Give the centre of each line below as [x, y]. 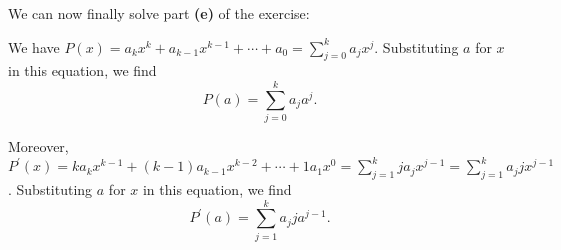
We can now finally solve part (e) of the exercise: [159, 13]
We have [34, 46]
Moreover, [38, 146]
